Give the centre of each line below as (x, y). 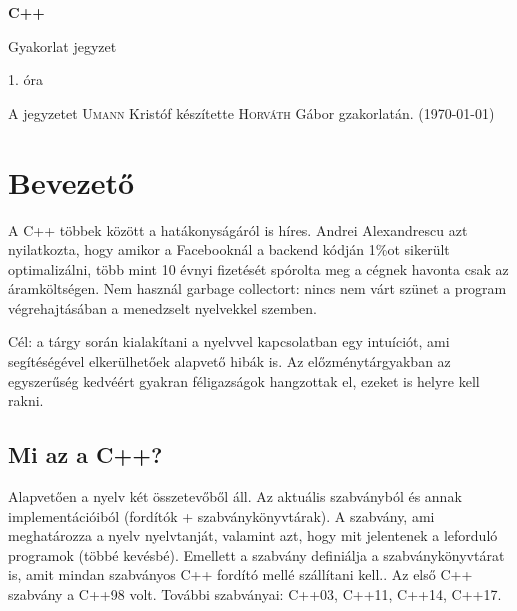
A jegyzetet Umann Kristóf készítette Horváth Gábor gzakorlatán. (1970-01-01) (251, 112)
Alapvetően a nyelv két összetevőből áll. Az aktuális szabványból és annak (235, 496)
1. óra (26, 79)
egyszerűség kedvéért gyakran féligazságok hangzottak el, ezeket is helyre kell (244, 380)
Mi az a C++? (85, 454)
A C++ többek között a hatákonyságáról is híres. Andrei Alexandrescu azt (238, 229)
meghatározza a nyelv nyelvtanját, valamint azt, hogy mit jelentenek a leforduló (253, 535)
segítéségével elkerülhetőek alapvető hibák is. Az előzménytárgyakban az (229, 361)
